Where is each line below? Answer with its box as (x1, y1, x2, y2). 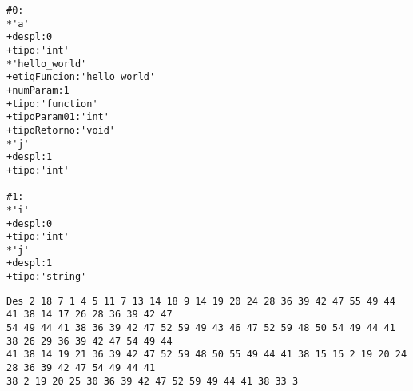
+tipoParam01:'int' (6, 111, 109, 123)
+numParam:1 (6, 84, 69, 96)
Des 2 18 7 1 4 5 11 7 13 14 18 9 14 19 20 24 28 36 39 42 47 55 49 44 (6, 295, 395, 307)
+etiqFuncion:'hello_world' (6, 71, 156, 83)
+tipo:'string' (6, 271, 87, 283)
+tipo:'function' (6, 98, 98, 110)
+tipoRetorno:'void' (6, 124, 116, 136)
